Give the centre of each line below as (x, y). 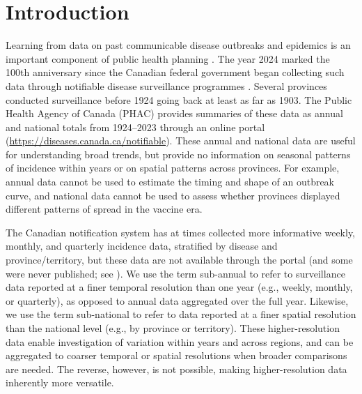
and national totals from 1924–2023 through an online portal (135, 127)
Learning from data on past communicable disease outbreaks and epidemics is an (178, 45)
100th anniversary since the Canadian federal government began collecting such (175, 72)
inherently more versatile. (60, 382)
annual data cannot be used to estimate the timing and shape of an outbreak (170, 182)
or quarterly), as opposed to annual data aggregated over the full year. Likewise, (177, 300)
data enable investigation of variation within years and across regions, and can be (180, 341)
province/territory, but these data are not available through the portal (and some (179, 260)
